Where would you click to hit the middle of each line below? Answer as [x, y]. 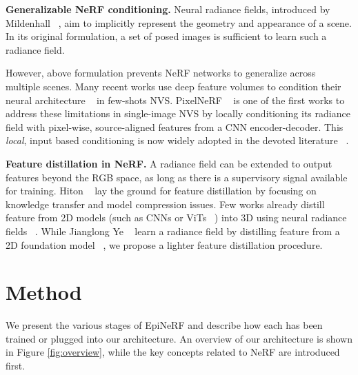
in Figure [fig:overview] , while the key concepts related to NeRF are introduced [173, 352]
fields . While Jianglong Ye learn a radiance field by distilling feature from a [173, 231]
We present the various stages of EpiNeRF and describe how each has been [164, 325]
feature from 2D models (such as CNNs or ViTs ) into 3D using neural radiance [176, 217]
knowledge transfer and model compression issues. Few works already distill [165, 204]
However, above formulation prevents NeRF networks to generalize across [161, 73]
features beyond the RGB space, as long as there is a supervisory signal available [177, 177]
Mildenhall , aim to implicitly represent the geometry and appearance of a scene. [179, 22]
